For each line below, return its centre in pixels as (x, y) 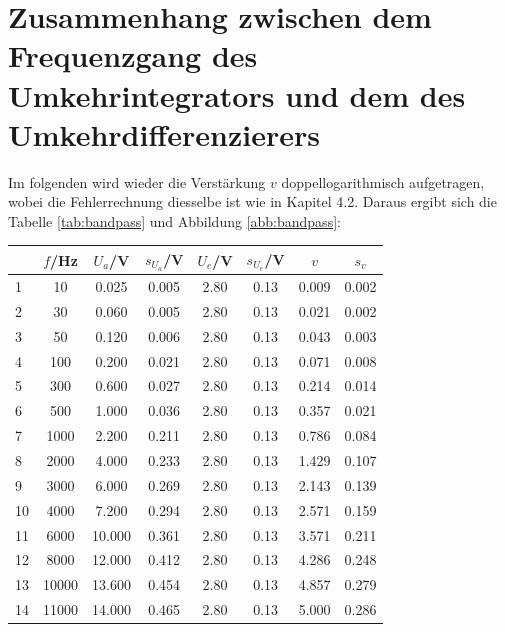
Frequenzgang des (133, 55)
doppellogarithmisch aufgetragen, (383, 181)
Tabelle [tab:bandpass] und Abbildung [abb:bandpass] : (174, 220)
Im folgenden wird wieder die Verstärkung (137, 181)
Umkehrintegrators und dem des (237, 94)
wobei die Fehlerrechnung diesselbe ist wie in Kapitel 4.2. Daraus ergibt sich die (252, 201)
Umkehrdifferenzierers (164, 133)
